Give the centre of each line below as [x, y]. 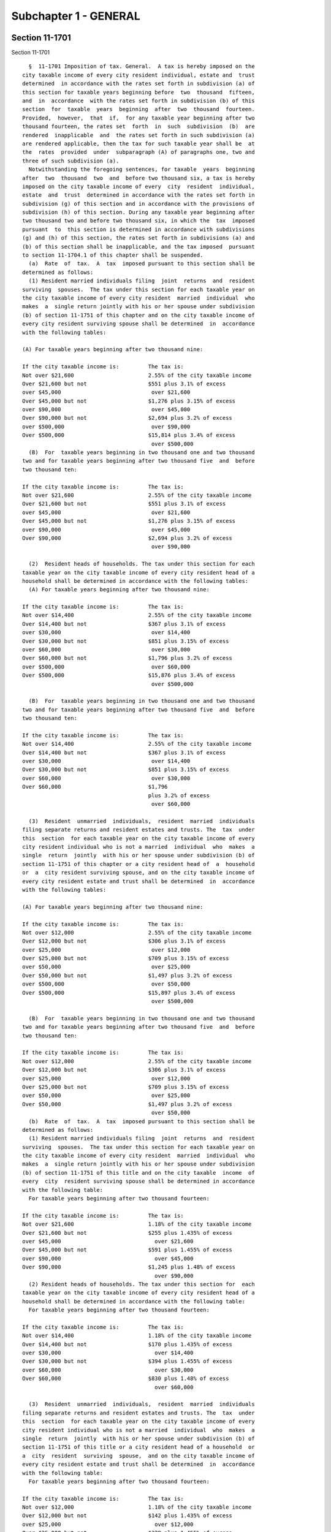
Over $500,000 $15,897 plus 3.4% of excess [129, 992]
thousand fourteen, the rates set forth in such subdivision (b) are [139, 127]
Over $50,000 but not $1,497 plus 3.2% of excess [127, 975]
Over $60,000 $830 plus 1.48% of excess [126, 1378]
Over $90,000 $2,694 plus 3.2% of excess [127, 538]
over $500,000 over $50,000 [106, 984]
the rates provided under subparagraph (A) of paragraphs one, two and [139, 152]
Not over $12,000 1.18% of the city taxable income [137, 1507]
